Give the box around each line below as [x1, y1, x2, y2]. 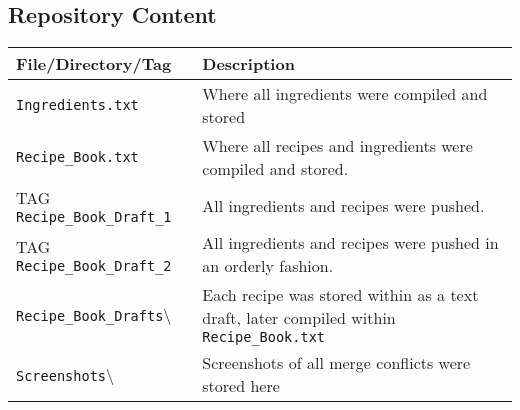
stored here [202, 374, 280, 398]
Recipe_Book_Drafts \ [16, 302, 172, 326]
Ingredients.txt [16, 97, 139, 114]
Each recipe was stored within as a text [202, 283, 479, 307]
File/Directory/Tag [16, 52, 172, 76]
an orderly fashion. [202, 254, 334, 278]
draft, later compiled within [202, 306, 396, 330]
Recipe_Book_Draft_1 [16, 209, 172, 226]
